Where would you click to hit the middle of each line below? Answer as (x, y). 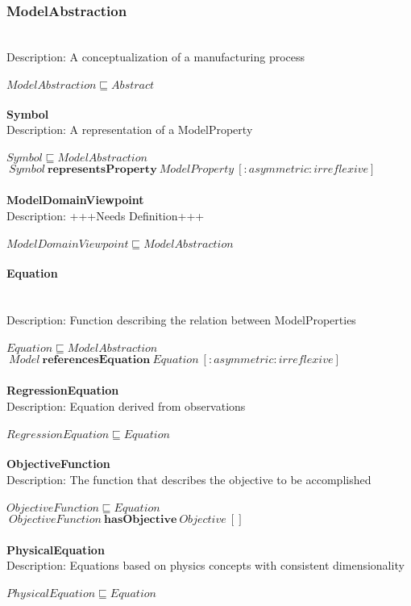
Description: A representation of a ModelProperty (130, 130)
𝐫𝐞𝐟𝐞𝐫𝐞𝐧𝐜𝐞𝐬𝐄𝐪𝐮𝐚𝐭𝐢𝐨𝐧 (96, 360)
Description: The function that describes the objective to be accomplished (189, 479)
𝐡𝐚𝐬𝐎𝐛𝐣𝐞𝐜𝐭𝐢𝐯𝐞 (141, 520)
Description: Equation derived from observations (126, 405)
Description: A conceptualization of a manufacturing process (156, 56)
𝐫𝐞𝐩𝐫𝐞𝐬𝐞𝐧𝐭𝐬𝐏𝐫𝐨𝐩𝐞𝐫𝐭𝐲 (102, 170)
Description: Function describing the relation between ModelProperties (181, 320)
